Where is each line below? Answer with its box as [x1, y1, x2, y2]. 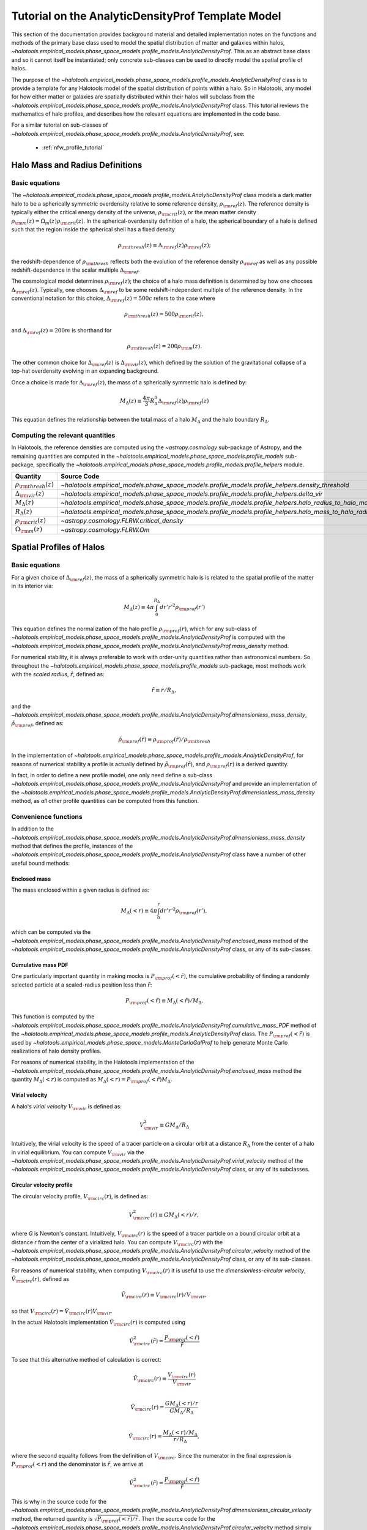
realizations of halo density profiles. [11, 1047, 102, 1054]
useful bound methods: [11, 859, 70, 867]
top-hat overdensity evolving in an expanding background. [11, 367, 159, 375]
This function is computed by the [11, 1013, 95, 1020]
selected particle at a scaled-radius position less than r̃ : [11, 981, 152, 988]
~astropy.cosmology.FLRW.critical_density [61, 517, 183, 525]
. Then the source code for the [138, 1515, 215, 1522]
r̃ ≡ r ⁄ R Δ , [151, 687, 177, 695]
